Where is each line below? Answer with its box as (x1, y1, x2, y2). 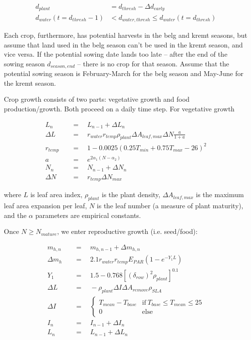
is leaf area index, (30, 189, 83, 200)
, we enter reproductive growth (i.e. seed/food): (57, 226, 198, 236)
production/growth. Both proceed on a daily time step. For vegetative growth (4, 103, 235, 113)
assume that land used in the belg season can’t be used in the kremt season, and (4, 39, 243, 49)
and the (4, 210, 27, 220)
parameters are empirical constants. (35, 210, 141, 220)
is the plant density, (101, 189, 160, 200)
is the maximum (196, 189, 244, 200)
